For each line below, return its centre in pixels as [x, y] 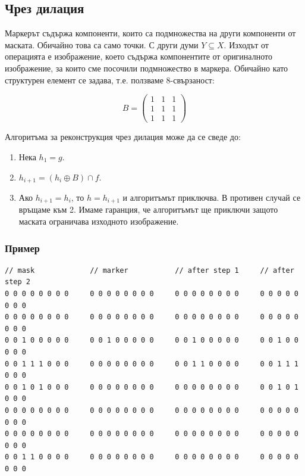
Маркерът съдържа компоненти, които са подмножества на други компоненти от [150, 33]
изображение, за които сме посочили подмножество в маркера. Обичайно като [147, 68]
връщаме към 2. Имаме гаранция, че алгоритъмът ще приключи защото [148, 209]
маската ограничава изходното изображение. [99, 221]
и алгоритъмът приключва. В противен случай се [212, 197]
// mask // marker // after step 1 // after [150, 270]
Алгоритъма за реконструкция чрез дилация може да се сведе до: [123, 137]
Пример [22, 248]
